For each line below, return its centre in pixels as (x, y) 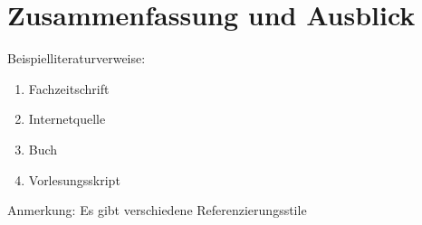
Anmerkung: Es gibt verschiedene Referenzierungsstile (157, 210)
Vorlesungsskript (74, 179)
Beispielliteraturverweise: (77, 58)
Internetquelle (67, 119)
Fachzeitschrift (69, 88)
